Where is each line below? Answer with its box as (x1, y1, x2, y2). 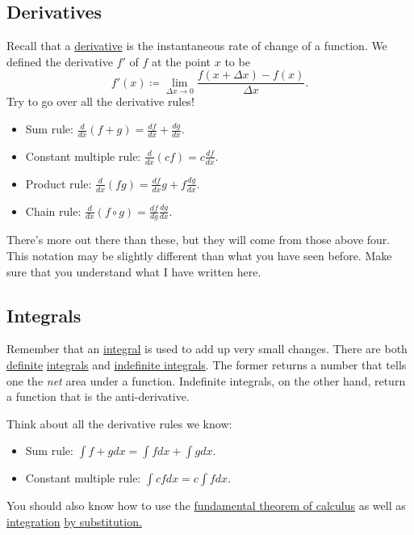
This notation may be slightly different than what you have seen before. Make (6, 246, 392, 263)
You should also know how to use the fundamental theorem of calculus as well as (6, 497, 406, 514)
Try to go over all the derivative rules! (6, 93, 194, 110)
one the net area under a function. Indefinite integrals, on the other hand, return (6, 372, 406, 389)
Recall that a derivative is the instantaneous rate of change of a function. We (6, 37, 387, 54)
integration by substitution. (6, 512, 142, 529)
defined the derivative (6, 53, 113, 70)
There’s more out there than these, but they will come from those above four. (6, 231, 391, 248)
